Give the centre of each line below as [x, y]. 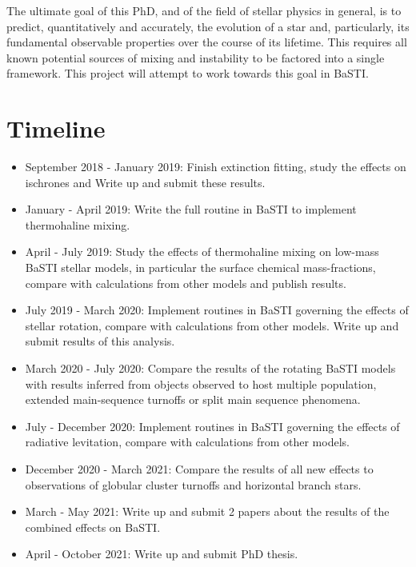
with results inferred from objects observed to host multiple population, [201, 383]
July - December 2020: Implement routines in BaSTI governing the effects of [212, 426]
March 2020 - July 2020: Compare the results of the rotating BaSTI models [210, 368]
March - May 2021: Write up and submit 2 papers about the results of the [207, 511]
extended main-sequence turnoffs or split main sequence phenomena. [193, 399]
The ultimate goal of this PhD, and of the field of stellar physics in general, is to [204, 10]
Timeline [56, 128]
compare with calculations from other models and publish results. [186, 283]
